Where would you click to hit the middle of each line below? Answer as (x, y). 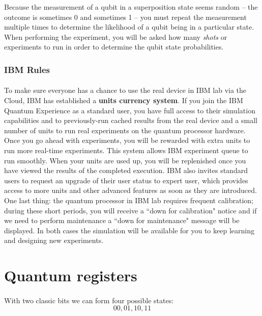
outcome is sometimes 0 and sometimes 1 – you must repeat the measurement (125, 17)
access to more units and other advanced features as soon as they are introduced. (130, 190)
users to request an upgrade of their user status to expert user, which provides (126, 180)
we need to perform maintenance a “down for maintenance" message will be (122, 220)
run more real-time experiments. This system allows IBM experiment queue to (126, 150)
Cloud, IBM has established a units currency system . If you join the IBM (124, 100)
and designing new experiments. (54, 240)
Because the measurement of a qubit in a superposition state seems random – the (131, 7)
